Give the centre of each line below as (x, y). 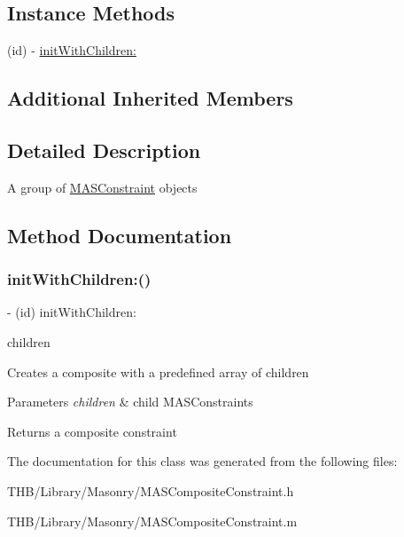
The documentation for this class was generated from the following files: (202, 461)
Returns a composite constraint (92, 431)
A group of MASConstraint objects (102, 187)
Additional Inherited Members (150, 98)
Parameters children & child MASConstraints (130, 402)
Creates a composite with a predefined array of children (158, 371)
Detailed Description (104, 150)
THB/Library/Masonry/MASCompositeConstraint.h (151, 490)
